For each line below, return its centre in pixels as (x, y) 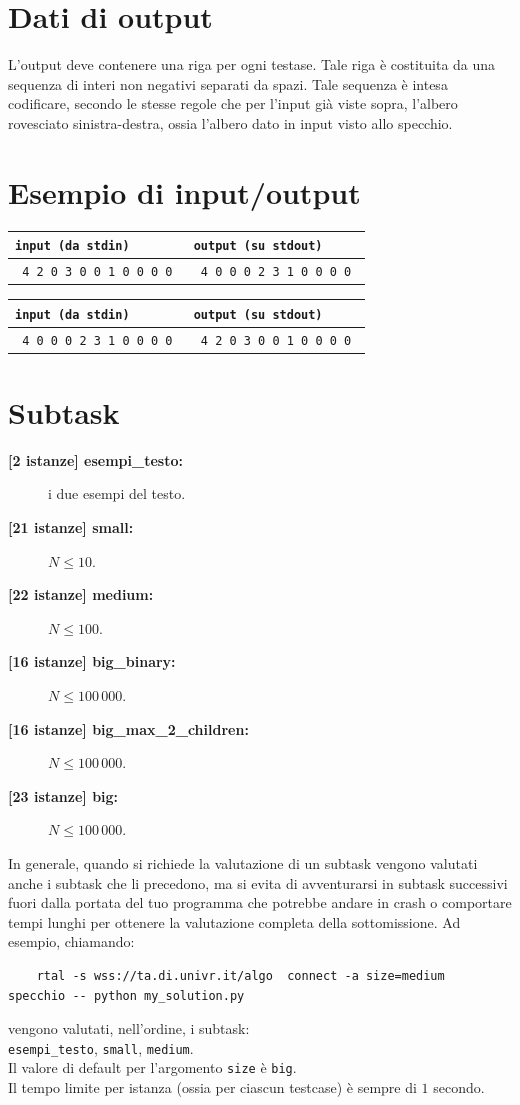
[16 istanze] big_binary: (92, 661)
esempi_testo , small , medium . (101, 1047)
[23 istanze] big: (63, 795)
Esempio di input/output (184, 191)
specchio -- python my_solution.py (126, 995)
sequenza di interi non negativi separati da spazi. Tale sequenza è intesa (228, 83)
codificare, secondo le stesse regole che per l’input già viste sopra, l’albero (233, 103)
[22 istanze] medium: (81, 594)
